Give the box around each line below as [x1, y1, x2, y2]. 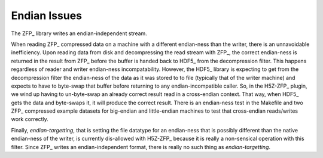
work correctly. [11, 116, 49, 123]
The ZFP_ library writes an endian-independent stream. [11, 30, 148, 37]
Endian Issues [11, 9, 83, 22]
